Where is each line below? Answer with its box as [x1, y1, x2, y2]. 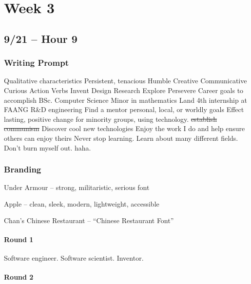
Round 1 [4, 234, 34, 244]
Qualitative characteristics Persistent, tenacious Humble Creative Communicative [4, 76, 247, 86]
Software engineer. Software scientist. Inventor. [4, 252, 144, 263]
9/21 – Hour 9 [4, 31, 77, 46]
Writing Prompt [4, 57, 69, 69]
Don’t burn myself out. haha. [4, 142, 91, 152]
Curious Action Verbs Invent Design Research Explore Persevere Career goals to [4, 85, 244, 95]
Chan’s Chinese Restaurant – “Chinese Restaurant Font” [4, 215, 174, 225]
